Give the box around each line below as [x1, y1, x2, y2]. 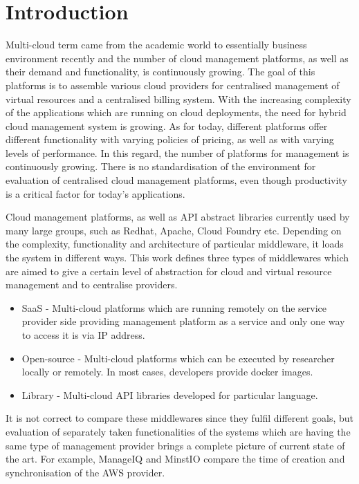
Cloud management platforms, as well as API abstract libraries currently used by [6, 210, 350, 224]
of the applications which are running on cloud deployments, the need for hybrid [6, 105, 347, 120]
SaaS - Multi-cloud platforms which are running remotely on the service [21, 300, 326, 315]
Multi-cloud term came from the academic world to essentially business [6, 37, 307, 52]
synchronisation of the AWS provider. [6, 465, 165, 479]
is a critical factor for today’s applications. [6, 186, 185, 201]
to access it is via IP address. [21, 328, 145, 342]
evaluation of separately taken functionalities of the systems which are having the [6, 424, 351, 438]
